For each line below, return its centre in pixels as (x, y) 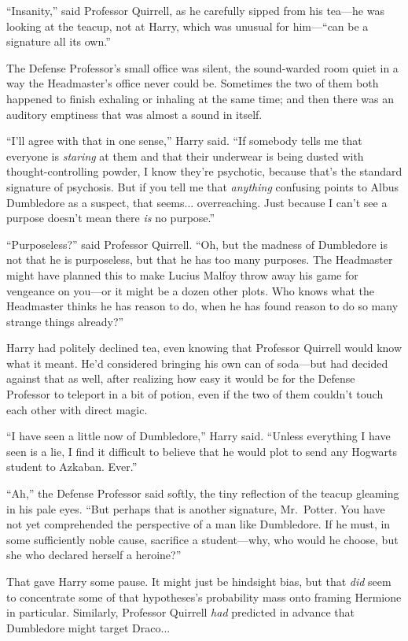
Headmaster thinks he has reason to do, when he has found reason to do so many (202, 306)
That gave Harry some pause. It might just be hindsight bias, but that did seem (199, 581)
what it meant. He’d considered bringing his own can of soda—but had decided (197, 363)
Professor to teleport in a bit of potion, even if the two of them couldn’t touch (195, 394)
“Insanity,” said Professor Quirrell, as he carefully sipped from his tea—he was (195, 10)
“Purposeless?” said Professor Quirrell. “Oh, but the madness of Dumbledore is (197, 244)
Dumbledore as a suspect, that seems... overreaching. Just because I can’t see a (197, 202)
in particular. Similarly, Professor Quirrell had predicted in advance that (180, 612)
